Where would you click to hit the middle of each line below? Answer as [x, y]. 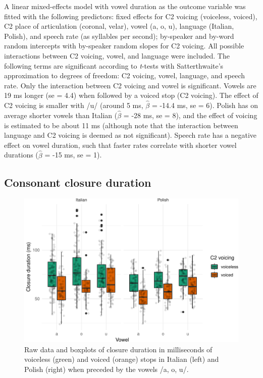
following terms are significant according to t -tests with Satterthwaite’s [114, 65]
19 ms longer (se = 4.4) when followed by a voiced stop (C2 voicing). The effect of [131, 95]
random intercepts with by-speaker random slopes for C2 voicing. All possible [124, 46]
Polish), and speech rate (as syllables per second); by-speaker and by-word [119, 36]
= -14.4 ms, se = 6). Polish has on [205, 105]
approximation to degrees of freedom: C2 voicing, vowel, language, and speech [125, 75]
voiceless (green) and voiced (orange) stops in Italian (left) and [122, 359]
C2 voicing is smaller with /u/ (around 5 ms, [74, 105]
